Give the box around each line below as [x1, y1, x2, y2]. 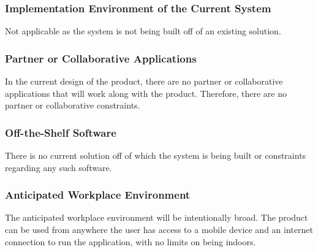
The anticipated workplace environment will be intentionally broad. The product [5, 211, 308, 224]
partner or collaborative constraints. [5, 99, 140, 112]
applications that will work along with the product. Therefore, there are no [5, 86, 287, 99]
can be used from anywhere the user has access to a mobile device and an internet [5, 223, 313, 236]
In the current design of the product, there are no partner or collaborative [5, 75, 283, 88]
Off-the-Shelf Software [5, 124, 116, 140]
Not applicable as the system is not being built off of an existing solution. [5, 25, 281, 37]
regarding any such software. [5, 161, 112, 174]
